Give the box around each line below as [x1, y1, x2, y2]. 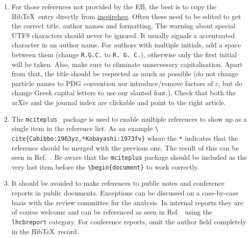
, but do [218, 78, 243, 88]
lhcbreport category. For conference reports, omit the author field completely [11, 216, 247, 226]
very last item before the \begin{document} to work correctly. [11, 161, 199, 172]
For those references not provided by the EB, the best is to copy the [11, 1, 217, 11]
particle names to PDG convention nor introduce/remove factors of [11, 78, 213, 88]
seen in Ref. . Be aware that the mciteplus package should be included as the [11, 152, 247, 162]
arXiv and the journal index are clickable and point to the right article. [11, 97, 226, 107]
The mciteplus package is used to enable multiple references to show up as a [11, 113, 247, 124]
